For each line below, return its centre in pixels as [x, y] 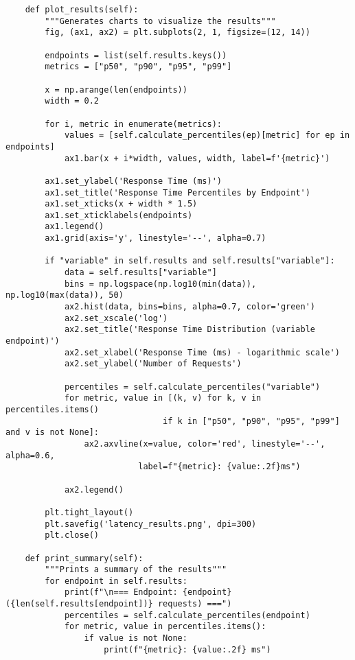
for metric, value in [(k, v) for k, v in [163, 398]
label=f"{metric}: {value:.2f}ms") [219, 467]
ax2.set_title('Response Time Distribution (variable [190, 330]
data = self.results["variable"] [140, 273]
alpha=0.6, [30, 455]
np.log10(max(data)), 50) [65, 295]
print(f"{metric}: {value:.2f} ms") [187, 649]
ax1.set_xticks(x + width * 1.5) [121, 204]
